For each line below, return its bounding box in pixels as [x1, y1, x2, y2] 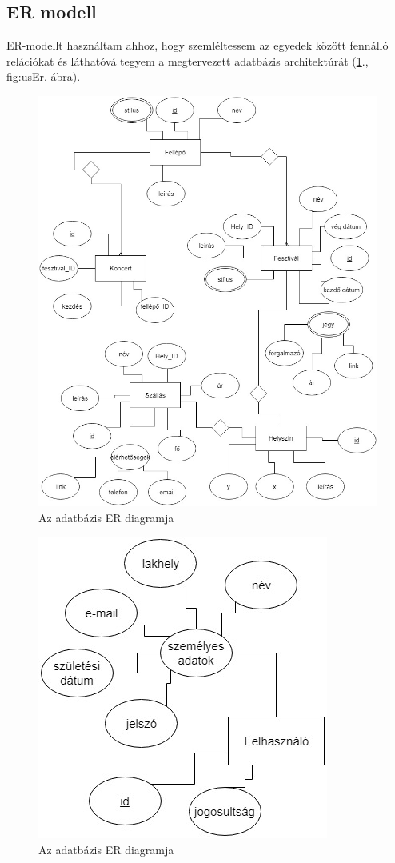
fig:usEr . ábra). [6, 68, 81, 85]
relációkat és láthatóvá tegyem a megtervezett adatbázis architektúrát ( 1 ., [6, 52, 369, 69]
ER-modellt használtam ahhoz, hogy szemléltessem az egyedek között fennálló [6, 37, 389, 54]
